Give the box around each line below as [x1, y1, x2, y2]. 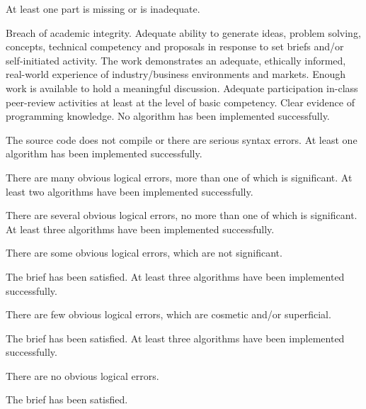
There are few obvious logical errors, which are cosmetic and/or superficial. [6, 307, 331, 322]
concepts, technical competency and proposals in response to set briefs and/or [6, 39, 344, 54]
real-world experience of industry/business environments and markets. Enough [6, 67, 346, 82]
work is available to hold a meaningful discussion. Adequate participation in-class [6, 80, 358, 95]
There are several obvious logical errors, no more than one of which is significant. [6, 208, 358, 223]
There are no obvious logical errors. [6, 368, 159, 383]
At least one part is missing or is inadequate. [6, 1, 200, 16]
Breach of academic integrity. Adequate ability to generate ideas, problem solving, [6, 25, 361, 40]
